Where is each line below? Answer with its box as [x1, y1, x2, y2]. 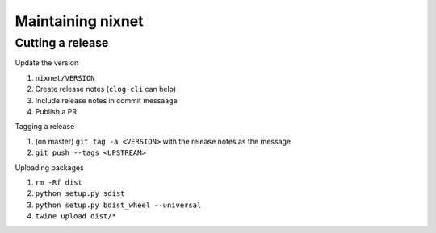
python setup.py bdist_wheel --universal [35, 200, 202, 210]
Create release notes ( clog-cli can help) [35, 85, 177, 94]
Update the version [15, 58, 79, 68]
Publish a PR [35, 106, 77, 116]
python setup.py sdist [35, 189, 125, 198]
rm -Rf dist [35, 177, 82, 187]
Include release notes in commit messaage [35, 95, 178, 105]
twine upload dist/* [35, 212, 117, 221]
